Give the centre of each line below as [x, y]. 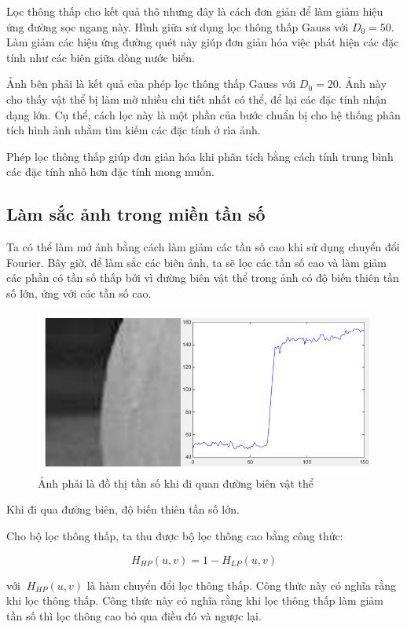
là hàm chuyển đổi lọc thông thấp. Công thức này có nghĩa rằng [241, 585]
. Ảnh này [362, 84]
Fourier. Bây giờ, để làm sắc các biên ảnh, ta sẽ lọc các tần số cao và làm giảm [196, 262]
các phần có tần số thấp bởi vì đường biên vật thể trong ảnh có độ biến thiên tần [203, 278]
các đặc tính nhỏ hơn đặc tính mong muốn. [110, 172]
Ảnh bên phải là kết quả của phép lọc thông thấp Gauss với [151, 84]
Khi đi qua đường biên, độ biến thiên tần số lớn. [123, 509]
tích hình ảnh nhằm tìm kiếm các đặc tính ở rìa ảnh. [134, 130]
